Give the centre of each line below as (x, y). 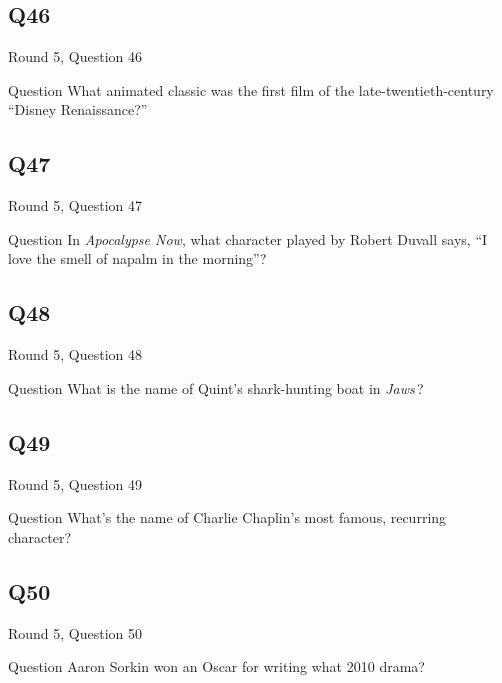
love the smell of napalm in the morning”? (137, 258)
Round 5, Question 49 (75, 483)
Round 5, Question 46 (75, 56)
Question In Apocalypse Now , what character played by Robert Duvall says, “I (248, 238)
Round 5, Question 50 (75, 632)
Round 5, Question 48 (75, 354)
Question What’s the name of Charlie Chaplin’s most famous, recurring (227, 517)
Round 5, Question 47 (75, 205)
